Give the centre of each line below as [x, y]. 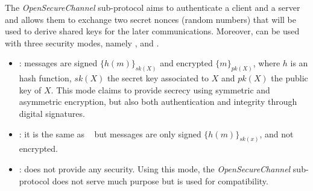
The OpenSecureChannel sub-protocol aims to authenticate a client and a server [153, 7]
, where [267, 63]
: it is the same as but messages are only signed [110, 133]
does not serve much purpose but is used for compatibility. [160, 180]
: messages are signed [58, 63]
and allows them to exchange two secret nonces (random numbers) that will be [150, 19]
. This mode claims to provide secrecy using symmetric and [160, 89]
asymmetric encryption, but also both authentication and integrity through [158, 102]
